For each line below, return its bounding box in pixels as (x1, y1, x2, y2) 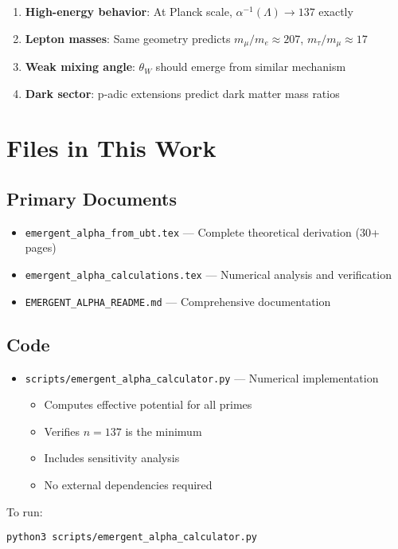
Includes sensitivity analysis (44, 449, 180, 466)
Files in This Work (6, 131, 217, 164)
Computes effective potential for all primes (44, 396, 252, 413)
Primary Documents (6, 186, 178, 210)
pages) (25, 239, 57, 256)
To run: (6, 503, 43, 520)
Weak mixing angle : (25, 58, 135, 75)
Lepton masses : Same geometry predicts (25, 29, 231, 46)
